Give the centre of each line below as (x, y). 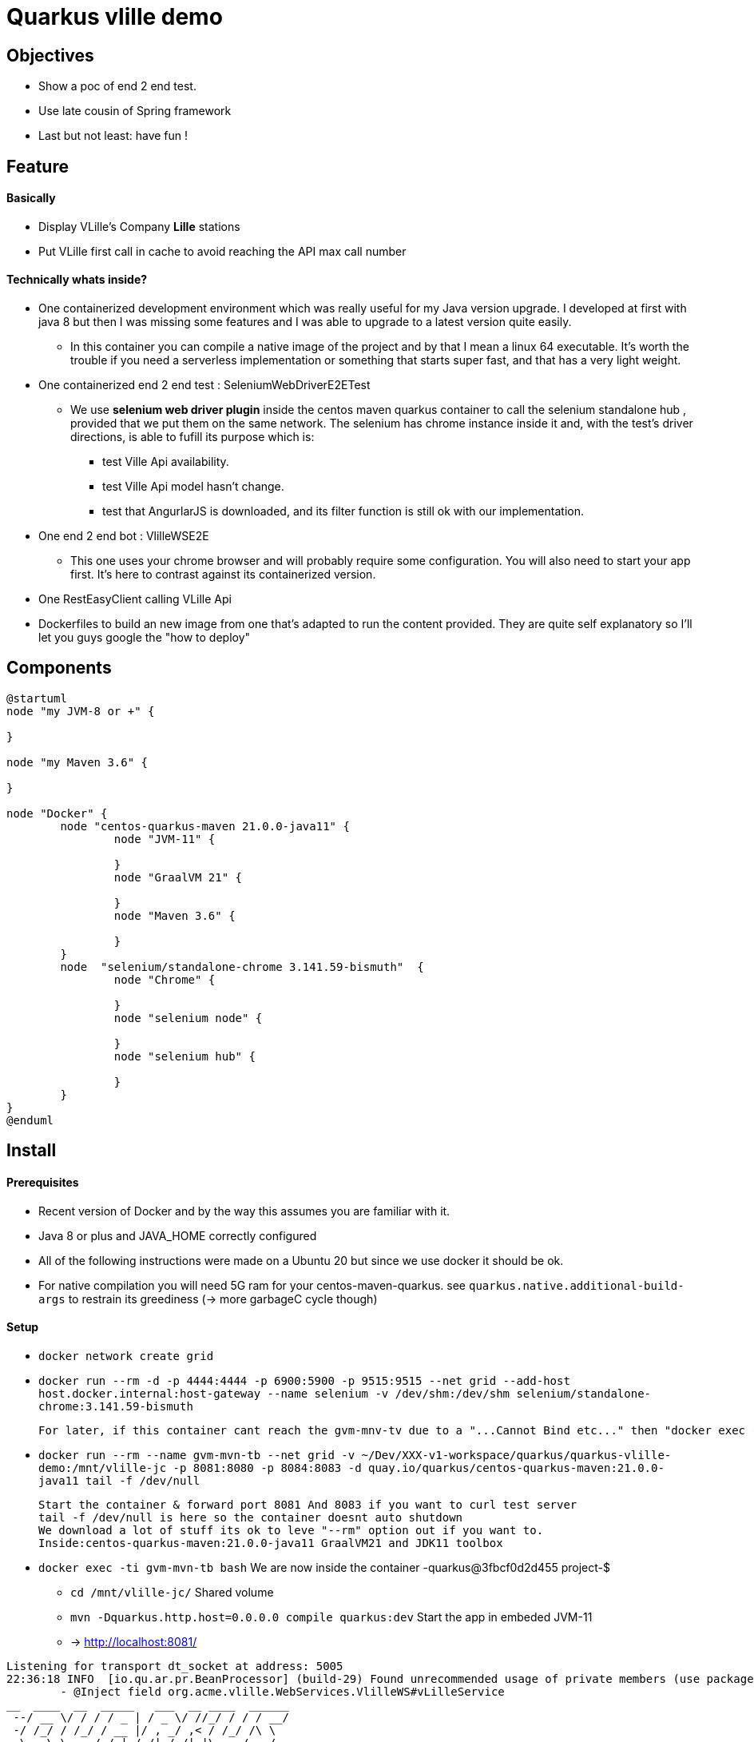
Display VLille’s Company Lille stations (139, 226)
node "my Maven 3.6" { (77, 762)
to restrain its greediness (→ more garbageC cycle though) (223, 1299)
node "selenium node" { (188, 1018)
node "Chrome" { (165, 979)
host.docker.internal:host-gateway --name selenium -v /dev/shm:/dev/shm (274, 1393)
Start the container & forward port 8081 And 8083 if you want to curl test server (308, 1504)
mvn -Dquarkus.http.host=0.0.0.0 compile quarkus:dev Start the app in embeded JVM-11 (331, 1617)
